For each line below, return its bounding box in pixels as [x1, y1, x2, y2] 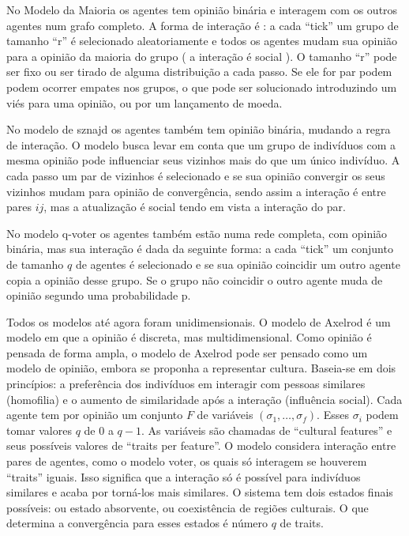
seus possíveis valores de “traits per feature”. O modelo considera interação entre [6, 437, 396, 454]
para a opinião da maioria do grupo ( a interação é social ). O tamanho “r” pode [6, 47, 397, 64]
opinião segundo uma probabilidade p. [6, 287, 191, 304]
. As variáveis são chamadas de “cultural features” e [141, 421, 392, 438]
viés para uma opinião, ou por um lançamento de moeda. [6, 94, 283, 111]
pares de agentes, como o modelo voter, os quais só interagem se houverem [6, 453, 367, 470]
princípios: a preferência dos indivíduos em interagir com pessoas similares [6, 376, 366, 392]
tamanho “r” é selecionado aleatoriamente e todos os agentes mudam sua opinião [6, 32, 398, 49]
